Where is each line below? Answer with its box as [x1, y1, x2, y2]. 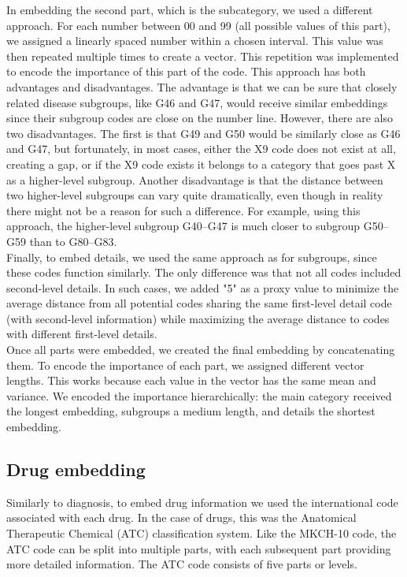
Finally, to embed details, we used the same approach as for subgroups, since [6, 248, 377, 265]
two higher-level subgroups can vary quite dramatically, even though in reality [6, 187, 383, 203]
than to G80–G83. [29, 233, 117, 249]
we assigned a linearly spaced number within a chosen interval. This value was [6, 32, 383, 49]
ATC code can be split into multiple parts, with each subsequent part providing [6, 540, 391, 557]
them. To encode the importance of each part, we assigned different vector [6, 356, 364, 373]
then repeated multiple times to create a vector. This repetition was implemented [6, 47, 399, 64]
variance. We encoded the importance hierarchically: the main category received [6, 387, 392, 404]
